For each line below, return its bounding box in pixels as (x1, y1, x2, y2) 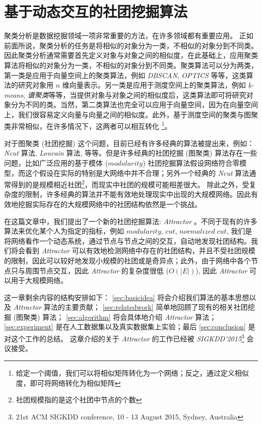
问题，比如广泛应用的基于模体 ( (4, 157, 108, 168)
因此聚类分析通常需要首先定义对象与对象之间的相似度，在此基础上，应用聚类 (4, 50, 258, 60)
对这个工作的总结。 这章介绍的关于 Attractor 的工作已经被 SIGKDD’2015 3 (4, 332, 244, 343)
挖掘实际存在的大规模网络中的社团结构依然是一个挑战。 (18, 198, 202, 209)
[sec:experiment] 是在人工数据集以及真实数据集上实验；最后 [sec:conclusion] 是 (4, 321, 255, 332)
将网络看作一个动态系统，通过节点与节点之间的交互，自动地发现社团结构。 (4, 235, 251, 246)
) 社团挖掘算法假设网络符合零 (143, 157, 240, 168)
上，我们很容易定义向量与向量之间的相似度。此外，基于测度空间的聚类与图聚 (4, 109, 258, 119)
